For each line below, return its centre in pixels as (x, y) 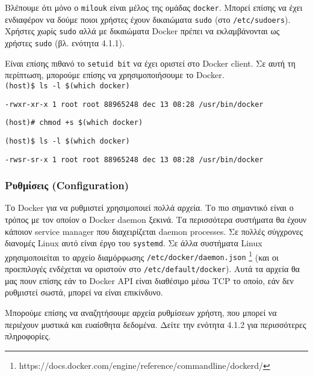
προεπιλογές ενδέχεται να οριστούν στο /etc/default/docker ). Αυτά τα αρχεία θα (152, 269)
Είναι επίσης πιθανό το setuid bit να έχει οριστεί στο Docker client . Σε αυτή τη (150, 63)
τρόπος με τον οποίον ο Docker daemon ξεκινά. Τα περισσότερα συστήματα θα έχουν (156, 219)
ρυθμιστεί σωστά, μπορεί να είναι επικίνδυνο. (84, 292)
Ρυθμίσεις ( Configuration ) (67, 185)
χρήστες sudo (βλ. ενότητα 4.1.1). (65, 42)
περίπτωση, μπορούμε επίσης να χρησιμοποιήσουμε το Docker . (115, 75)
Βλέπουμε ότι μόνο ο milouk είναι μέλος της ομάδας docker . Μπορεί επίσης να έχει (154, 7)
